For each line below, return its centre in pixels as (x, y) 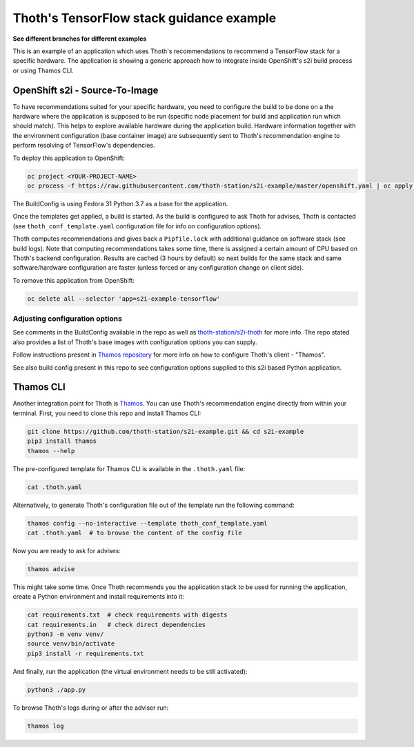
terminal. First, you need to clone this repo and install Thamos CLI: (107, 413)
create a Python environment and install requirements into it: (98, 597)
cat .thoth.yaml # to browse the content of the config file (135, 532)
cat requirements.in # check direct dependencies (117, 625)
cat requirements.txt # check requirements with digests (127, 615)
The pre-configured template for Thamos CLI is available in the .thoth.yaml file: (129, 468)
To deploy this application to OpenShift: (69, 158)
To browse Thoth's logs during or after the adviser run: (91, 708)
